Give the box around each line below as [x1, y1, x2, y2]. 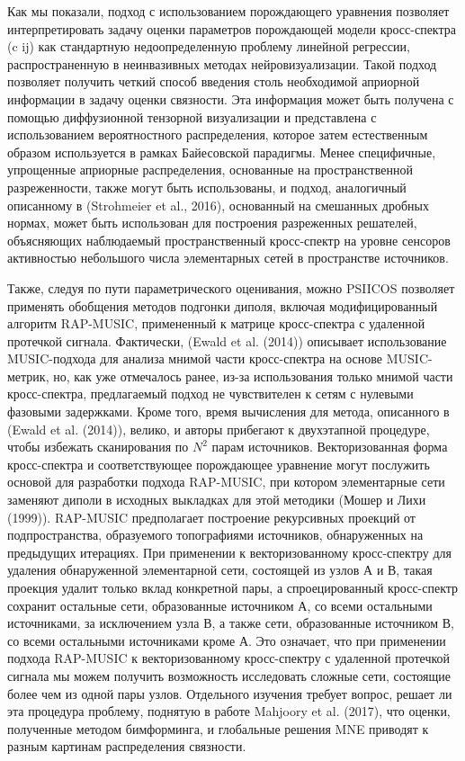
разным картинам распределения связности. [7, 737, 246, 756]
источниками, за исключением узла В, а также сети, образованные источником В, [7, 613, 454, 632]
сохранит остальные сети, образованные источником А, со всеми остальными [7, 595, 433, 614]
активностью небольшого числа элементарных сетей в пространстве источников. [7, 248, 449, 267]
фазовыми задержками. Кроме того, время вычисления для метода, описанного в [7, 402, 450, 421]
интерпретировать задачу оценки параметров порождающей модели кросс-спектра [7, 19, 456, 38]
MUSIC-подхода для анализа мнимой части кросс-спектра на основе [7, 349, 383, 368]
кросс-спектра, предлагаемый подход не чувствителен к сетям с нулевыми [7, 384, 414, 403]
